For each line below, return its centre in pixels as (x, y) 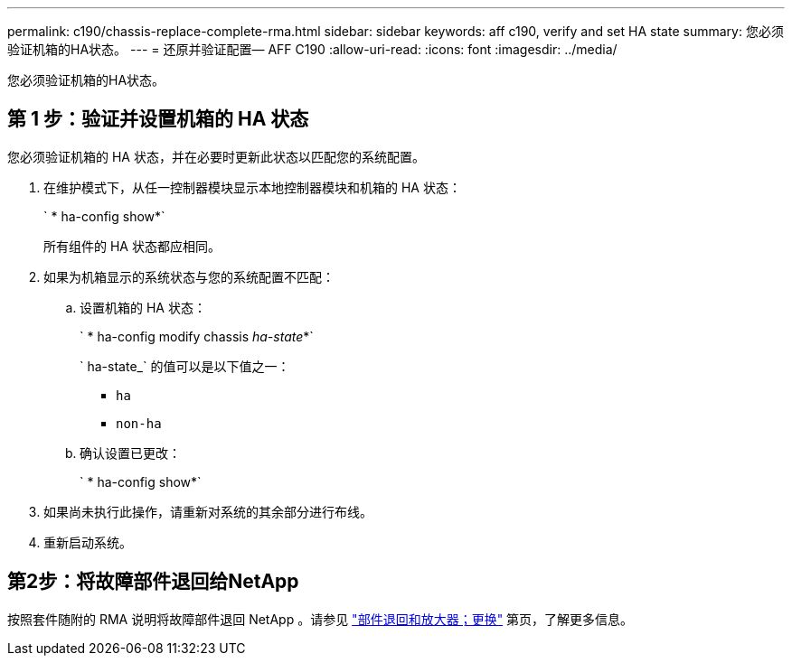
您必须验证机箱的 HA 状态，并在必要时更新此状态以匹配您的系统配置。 (216, 156)
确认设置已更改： (130, 453)
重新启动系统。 (88, 542)
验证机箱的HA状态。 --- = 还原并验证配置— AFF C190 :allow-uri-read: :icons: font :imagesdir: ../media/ (312, 49)
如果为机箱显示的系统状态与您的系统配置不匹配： (189, 276)
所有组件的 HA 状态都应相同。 (132, 246)
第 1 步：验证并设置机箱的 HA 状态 (158, 119)
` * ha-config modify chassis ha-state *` (197, 336)
